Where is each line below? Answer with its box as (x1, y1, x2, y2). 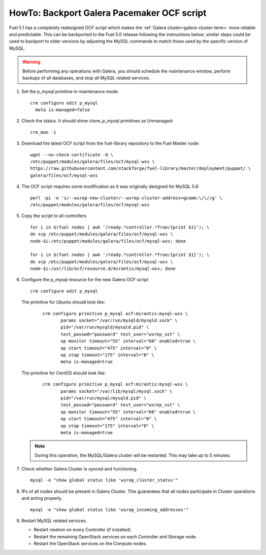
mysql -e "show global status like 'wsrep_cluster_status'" (30, 478, 178, 483)
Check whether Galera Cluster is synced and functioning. (21, 466, 138, 472)
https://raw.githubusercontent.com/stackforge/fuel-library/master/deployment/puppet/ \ (30, 166, 251, 171)
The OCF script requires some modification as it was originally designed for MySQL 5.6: (21, 184, 199, 189)
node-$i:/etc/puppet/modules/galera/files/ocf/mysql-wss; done (30, 238, 186, 244)
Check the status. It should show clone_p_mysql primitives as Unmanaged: (21, 118, 173, 124)
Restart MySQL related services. (21, 518, 87, 524)
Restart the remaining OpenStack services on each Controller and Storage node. (33, 533, 197, 540)
